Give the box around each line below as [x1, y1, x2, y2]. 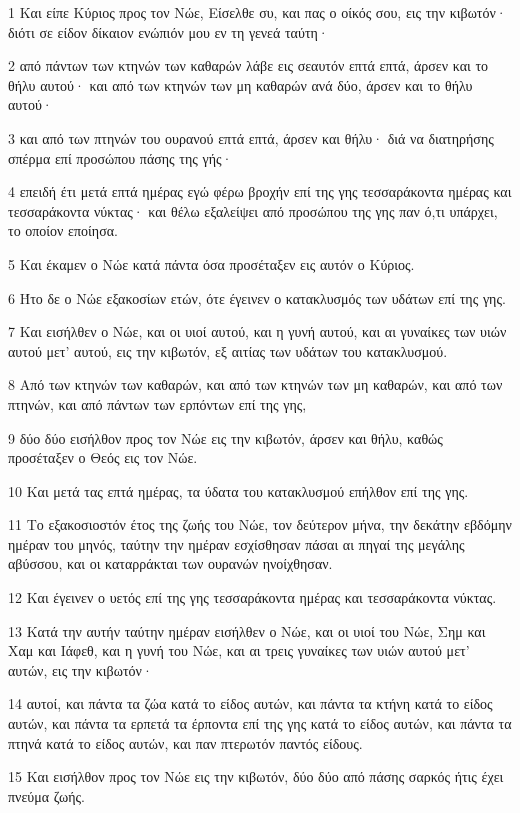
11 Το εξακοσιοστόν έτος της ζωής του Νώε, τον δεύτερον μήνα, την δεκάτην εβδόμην [8, 514, 512, 535]
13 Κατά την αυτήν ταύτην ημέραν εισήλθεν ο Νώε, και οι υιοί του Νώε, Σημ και [8, 620, 486, 641]
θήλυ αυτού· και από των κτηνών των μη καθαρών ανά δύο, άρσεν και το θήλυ [8, 74, 473, 95]
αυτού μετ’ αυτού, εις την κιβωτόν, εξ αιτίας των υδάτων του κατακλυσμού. [8, 340, 448, 361]
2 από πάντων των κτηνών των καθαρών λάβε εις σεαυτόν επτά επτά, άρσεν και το [8, 55, 489, 76]
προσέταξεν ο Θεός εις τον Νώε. [8, 447, 198, 468]
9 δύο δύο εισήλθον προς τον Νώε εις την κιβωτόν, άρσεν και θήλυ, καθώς [8, 427, 443, 448]
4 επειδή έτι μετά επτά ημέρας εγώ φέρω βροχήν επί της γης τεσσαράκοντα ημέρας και [8, 181, 512, 202]
